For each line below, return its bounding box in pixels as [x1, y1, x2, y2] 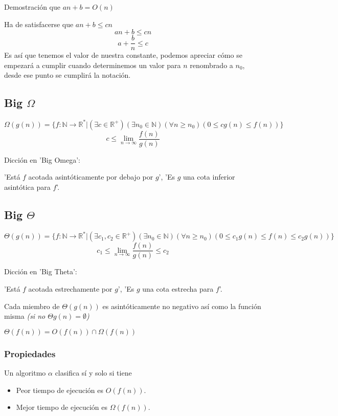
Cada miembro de [4, 300, 60, 311]
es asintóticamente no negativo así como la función [102, 300, 261, 311]
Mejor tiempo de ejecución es [16, 402, 108, 412]
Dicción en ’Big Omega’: [4, 154, 80, 165]
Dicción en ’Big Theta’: [4, 266, 77, 277]
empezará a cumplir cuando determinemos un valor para [4, 59, 181, 70]
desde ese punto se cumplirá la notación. [4, 70, 131, 80]
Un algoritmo [4, 367, 46, 378]
